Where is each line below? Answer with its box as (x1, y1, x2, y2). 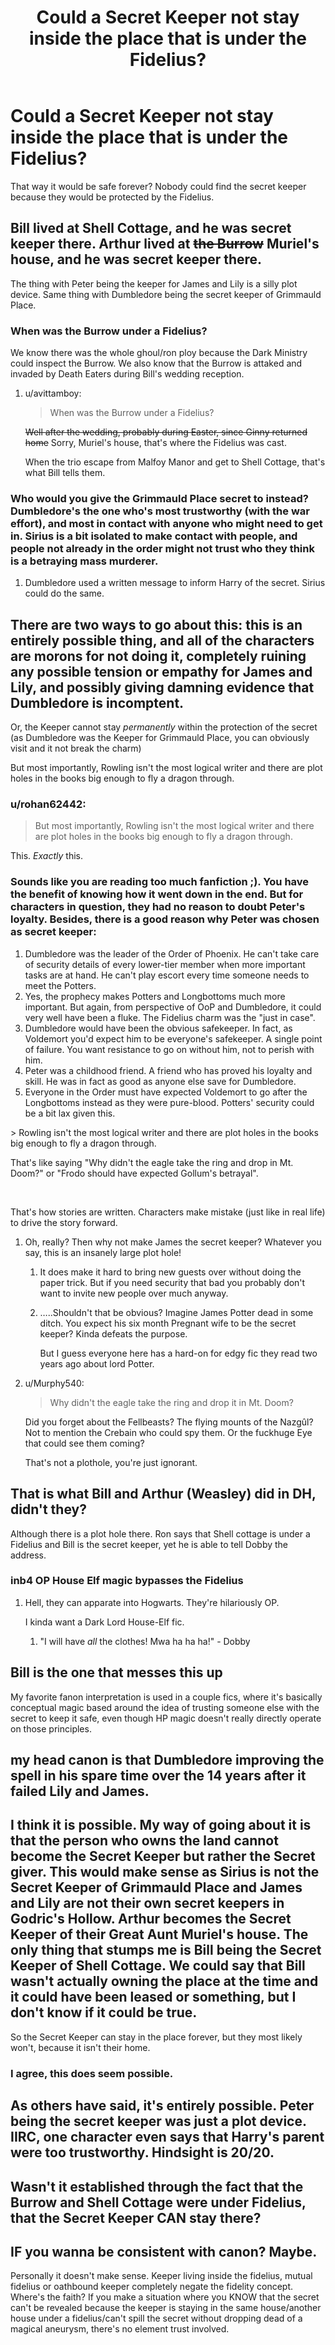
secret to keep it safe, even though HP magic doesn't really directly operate (10, 1712, 322, 1724)
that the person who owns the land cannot (10, 1832, 279, 1850)
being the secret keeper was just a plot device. (10, 2113, 307, 2130)
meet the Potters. (24, 979, 97, 991)
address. (10, 1549, 47, 1561)
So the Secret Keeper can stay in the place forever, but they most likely (10, 2031, 303, 2043)
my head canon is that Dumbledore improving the (10, 1752, 325, 1769)
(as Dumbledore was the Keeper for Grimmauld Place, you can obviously (10, 732, 310, 744)
